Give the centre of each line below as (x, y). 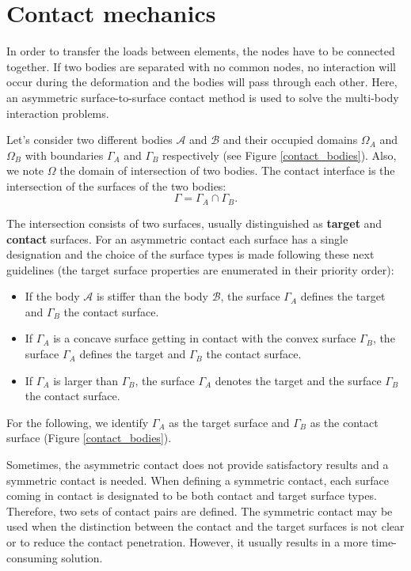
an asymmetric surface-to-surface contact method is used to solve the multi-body (203, 97)
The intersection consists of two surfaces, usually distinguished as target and (194, 223)
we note (25, 170)
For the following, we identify (78, 422)
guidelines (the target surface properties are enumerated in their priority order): (200, 269)
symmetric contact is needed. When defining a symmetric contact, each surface (198, 480)
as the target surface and (229, 422)
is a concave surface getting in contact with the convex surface (205, 338)
